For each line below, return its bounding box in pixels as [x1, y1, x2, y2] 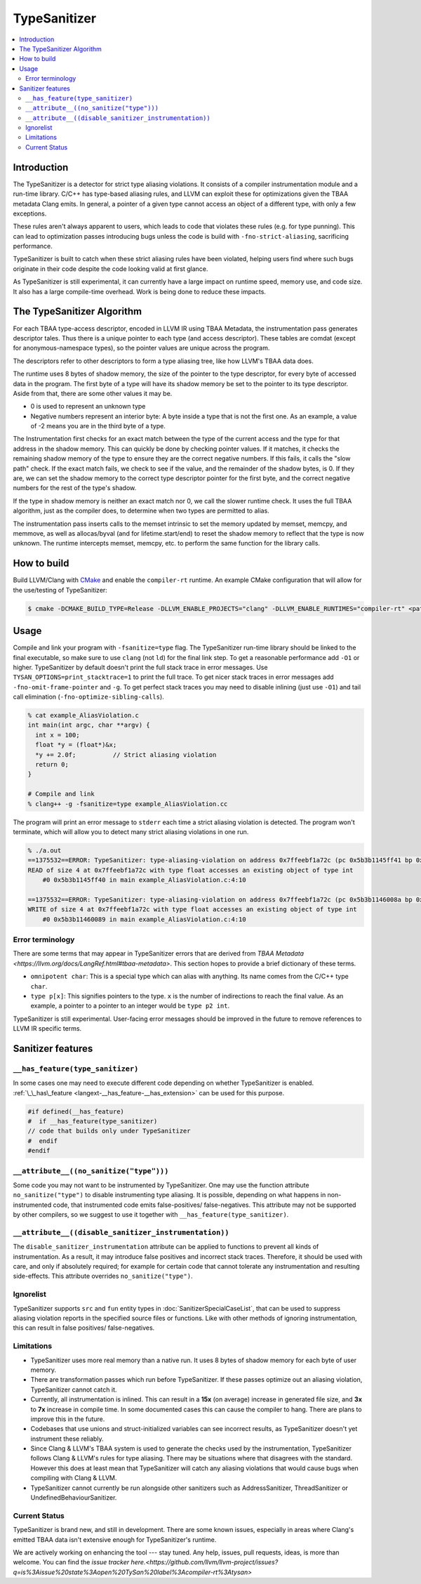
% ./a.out [27, 846, 62, 854]
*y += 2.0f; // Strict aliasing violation [35, 751, 217, 758]
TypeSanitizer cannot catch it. [30, 1385, 117, 1394]
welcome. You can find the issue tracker [13, 1558, 130, 1566]
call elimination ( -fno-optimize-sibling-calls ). [13, 692, 164, 701]
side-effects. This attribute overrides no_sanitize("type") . [13, 1272, 193, 1281]
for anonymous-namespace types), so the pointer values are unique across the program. [13, 344, 270, 352]
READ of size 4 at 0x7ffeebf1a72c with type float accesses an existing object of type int [27, 866, 354, 874]
